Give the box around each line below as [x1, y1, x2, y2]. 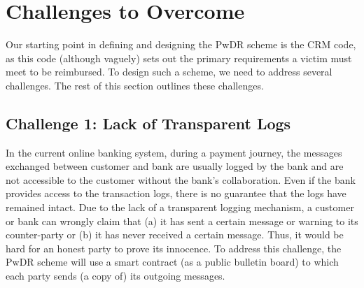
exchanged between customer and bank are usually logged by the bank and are [6, 159, 344, 173]
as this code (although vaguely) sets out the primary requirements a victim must [6, 50, 352, 65]
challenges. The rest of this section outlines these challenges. [6, 78, 264, 92]
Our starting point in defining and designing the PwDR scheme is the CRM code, [6, 37, 356, 52]
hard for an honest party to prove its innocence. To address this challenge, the [6, 240, 342, 255]
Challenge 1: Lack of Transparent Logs [6, 112, 291, 134]
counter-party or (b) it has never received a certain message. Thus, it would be [6, 227, 344, 242]
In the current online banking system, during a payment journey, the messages [6, 145, 342, 159]
